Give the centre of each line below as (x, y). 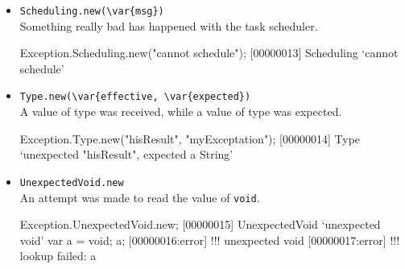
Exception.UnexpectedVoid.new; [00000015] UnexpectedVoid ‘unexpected (200, 224)
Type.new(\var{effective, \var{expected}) (135, 97)
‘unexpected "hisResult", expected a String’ (126, 154)
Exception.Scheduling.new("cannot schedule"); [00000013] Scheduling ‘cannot (209, 53)
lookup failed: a (58, 256)
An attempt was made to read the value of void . (140, 197)
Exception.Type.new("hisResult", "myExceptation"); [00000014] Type (190, 138)
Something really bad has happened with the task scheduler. (169, 25)
